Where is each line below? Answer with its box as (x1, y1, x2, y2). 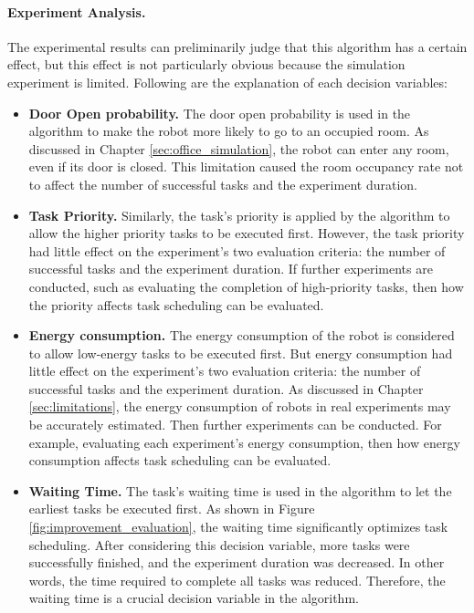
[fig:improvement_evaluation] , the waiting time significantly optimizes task (28, 517, 448, 536)
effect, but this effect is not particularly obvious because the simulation (7, 55, 406, 74)
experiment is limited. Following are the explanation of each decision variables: (7, 72, 448, 91)
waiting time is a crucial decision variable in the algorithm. (28, 588, 359, 608)
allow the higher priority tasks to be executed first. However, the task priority (28, 223, 465, 243)
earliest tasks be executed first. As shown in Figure (28, 499, 315, 518)
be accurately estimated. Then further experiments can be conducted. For (28, 415, 442, 434)
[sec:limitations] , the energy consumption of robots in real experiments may (28, 397, 451, 416)
